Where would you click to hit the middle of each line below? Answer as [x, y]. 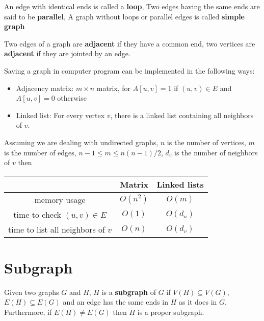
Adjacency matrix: [45, 88]
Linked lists [180, 184]
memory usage [60, 199]
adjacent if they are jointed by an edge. [67, 53]
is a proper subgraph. [171, 312]
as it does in [198, 302]
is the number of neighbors [216, 152]
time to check [37, 214]
